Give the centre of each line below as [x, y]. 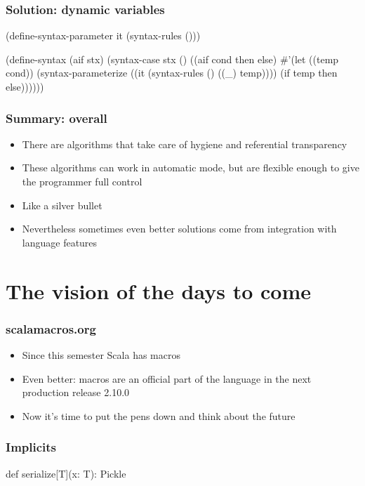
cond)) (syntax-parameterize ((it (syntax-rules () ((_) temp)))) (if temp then [172, 73]
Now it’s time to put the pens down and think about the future [159, 415]
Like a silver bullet [62, 205]
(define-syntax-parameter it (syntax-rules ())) [103, 35]
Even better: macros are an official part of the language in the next [167, 378]
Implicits [31, 447]
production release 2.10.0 [76, 392]
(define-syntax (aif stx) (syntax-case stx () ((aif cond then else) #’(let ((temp [172, 59]
